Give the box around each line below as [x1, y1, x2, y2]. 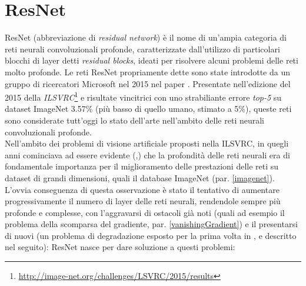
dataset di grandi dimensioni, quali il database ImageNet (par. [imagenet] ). [5, 171, 275, 184]
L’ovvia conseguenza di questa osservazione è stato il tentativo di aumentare [5, 183, 280, 195]
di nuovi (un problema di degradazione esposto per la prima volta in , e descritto [5, 229, 297, 241]
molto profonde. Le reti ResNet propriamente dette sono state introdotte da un [5, 65, 290, 78]
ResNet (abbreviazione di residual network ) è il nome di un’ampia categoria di [5, 31, 287, 44]
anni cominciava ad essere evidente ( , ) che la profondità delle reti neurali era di [5, 148, 290, 161]
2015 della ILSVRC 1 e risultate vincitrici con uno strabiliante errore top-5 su [5, 89, 282, 103]
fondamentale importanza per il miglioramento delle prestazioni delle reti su [5, 160, 279, 172]
